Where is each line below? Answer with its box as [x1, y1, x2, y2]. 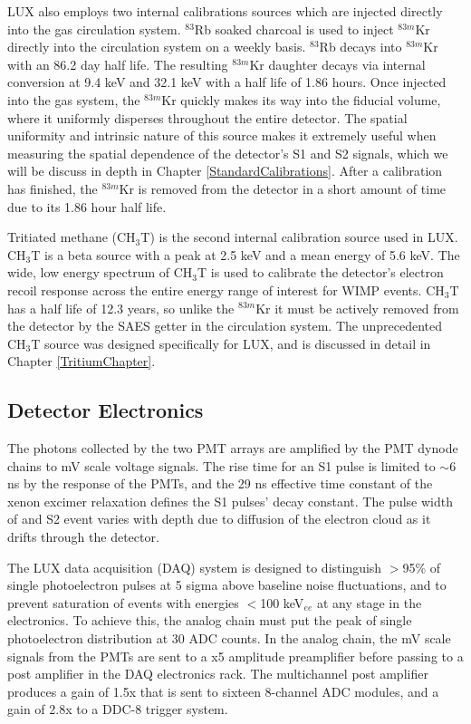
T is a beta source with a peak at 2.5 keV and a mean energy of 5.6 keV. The [31, 245, 460, 264]
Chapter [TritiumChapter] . [7, 352, 156, 371]
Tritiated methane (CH [7, 227, 136, 246]
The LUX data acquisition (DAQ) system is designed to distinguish [7, 557, 382, 576]
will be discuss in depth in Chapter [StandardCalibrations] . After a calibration [7, 161, 443, 180]
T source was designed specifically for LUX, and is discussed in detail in [31, 333, 431, 352]
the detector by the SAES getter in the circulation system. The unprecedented [7, 316, 442, 335]
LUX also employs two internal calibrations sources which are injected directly [7, 2, 443, 20]
